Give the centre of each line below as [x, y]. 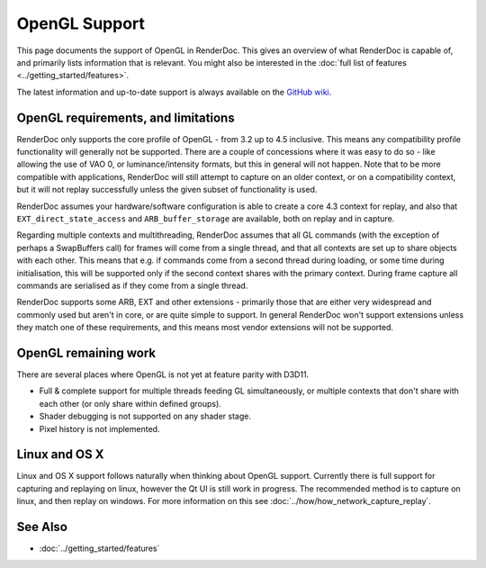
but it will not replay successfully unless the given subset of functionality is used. [167, 190]
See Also [42, 527]
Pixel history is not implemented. [99, 428]
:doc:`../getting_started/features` [99, 548]
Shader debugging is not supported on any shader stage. [145, 416]
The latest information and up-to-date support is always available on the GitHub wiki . [174, 92]
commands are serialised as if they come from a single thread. [132, 285]
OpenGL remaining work [86, 352]
